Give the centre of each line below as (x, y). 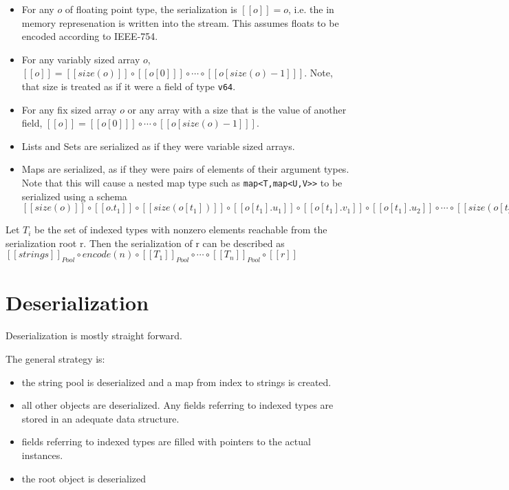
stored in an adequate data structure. (100, 418)
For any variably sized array (81, 59)
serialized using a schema (74, 196)
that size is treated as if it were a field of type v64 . (129, 86)
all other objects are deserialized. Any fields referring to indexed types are (177, 405)
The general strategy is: (55, 358)
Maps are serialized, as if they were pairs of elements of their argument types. (185, 169)
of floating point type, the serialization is (151, 9)
